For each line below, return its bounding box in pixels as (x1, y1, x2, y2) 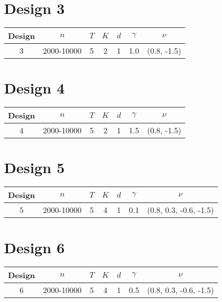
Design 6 (4, 237, 65, 257)
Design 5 (4, 157, 65, 178)
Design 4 (4, 78, 65, 98)
